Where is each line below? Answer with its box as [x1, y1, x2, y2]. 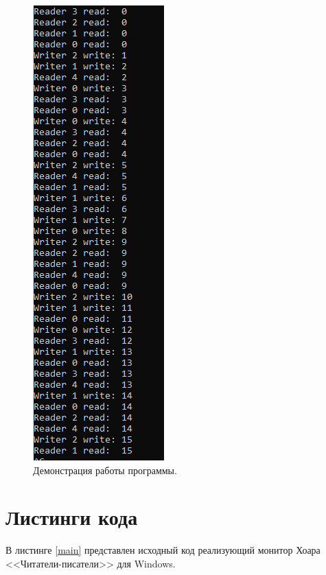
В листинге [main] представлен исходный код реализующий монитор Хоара [5, 543, 321, 557]
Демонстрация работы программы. [33, 462, 177, 477]
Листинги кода [5, 503, 138, 531]
